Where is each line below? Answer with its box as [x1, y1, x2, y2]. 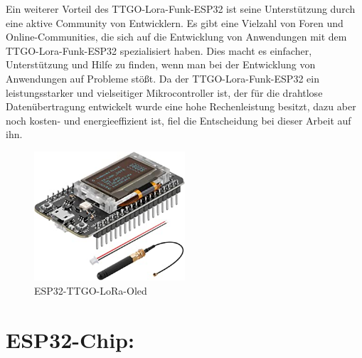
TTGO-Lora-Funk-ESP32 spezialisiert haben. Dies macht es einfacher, [6, 43, 312, 58]
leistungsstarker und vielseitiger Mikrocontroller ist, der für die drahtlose [6, 85, 323, 100]
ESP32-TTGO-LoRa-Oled [34, 283, 147, 298]
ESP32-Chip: [6, 325, 134, 354]
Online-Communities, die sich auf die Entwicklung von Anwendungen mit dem [6, 29, 347, 44]
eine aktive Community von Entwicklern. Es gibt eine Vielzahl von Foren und [6, 15, 344, 30]
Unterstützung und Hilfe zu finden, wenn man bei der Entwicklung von [6, 57, 316, 72]
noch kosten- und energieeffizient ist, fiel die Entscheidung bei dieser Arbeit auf [6, 112, 351, 127]
